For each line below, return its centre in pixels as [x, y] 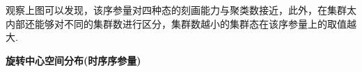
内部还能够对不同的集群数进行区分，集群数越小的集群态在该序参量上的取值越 [181, 23]
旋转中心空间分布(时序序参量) [73, 60]
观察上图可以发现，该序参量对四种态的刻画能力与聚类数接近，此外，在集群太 [181, 10]
